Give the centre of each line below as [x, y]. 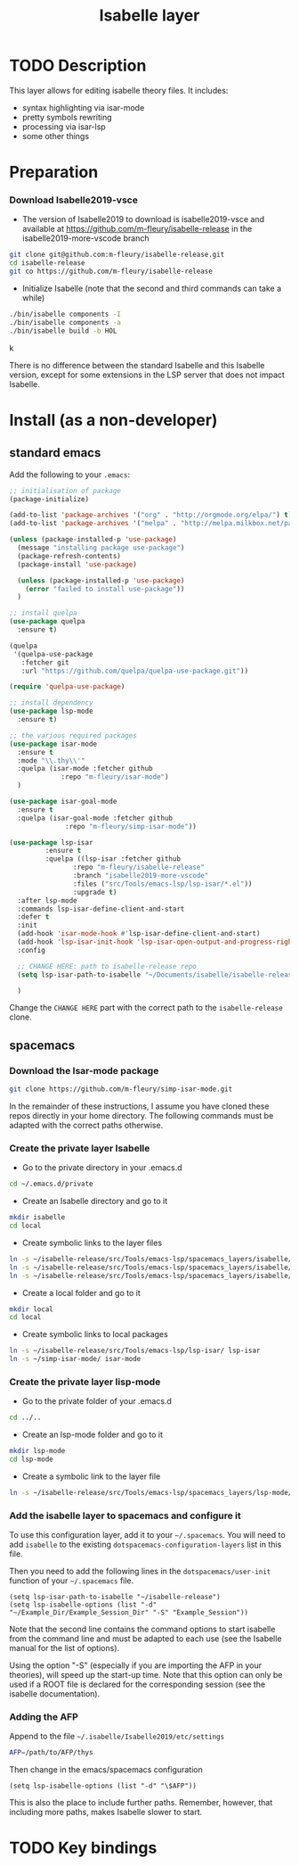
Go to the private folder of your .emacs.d [97, 1401]
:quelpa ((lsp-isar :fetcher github [113, 859]
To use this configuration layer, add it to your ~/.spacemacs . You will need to [148, 1535]
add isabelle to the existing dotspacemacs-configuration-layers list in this [145, 1545]
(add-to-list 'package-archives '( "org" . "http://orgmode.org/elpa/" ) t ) [151, 515]
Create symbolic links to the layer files [92, 1243]
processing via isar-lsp [64, 127]
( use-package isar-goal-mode [63, 802]
